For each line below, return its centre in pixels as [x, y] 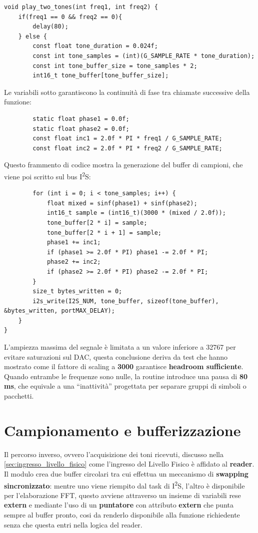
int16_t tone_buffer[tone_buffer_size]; [101, 76]
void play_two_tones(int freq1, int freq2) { [81, 7]
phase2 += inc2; [74, 262]
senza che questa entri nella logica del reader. [73, 524]
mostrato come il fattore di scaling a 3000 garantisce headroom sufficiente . [124, 366]
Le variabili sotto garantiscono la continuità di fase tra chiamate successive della [127, 92]
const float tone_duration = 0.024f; [95, 46]
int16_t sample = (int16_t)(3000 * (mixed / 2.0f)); [136, 213]
